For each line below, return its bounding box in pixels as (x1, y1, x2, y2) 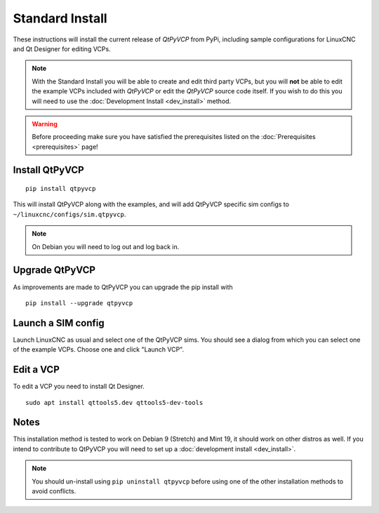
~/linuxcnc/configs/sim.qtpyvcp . (13, 210, 126, 218)
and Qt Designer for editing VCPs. (13, 44, 112, 53)
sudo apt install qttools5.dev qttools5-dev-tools (25, 399, 204, 406)
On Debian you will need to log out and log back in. (32, 242, 180, 251)
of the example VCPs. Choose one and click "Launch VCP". (13, 345, 185, 354)
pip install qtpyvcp (25, 185, 96, 193)
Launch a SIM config (13, 317, 105, 329)
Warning (32, 119, 58, 128)
